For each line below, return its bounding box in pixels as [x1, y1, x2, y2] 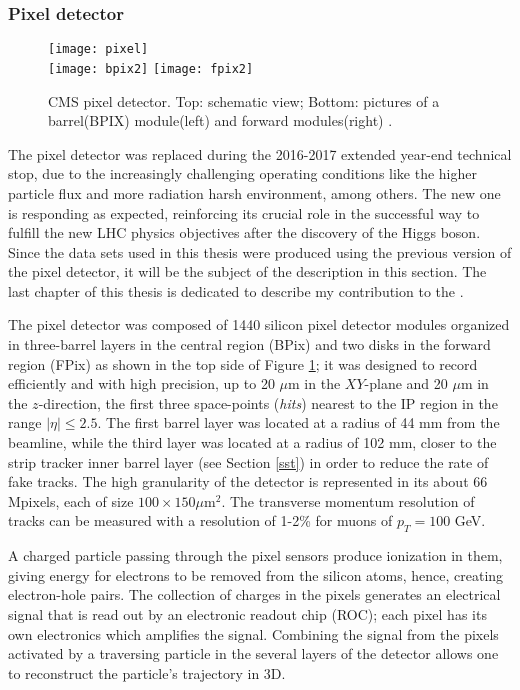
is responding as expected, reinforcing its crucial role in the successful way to [8, 202, 480, 223]
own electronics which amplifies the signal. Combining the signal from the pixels [8, 623, 499, 644]
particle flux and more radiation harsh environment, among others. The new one [8, 182, 501, 203]
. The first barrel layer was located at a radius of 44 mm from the [97, 412, 500, 433]
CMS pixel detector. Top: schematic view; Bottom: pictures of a [48, 90, 440, 111]
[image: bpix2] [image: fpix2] [48, 61, 254, 76]
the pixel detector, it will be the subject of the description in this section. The [8, 261, 487, 282]
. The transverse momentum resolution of [221, 490, 475, 511]
